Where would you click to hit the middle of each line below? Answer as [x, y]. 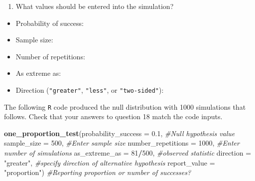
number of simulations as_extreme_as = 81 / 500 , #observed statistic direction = [128, 153]
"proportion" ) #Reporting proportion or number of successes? [98, 172]
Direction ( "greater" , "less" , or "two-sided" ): [90, 90]
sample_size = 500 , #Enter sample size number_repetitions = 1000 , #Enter [122, 143]
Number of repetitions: [50, 56]
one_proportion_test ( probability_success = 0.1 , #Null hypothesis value [120, 133]
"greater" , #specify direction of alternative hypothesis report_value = [110, 162]
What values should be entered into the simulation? [95, 6]
